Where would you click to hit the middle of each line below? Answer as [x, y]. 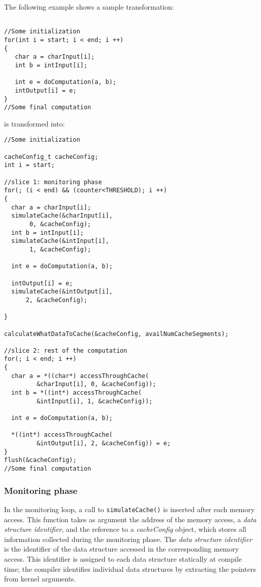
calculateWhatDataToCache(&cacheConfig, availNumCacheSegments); [116, 334]
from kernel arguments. [40, 579]
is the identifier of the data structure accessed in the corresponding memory [122, 549]
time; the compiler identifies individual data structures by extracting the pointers [130, 569]
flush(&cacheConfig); [40, 460]
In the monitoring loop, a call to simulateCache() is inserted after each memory [129, 509]
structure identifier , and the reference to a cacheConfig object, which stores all [125, 529]
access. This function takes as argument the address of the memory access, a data [130, 519]
